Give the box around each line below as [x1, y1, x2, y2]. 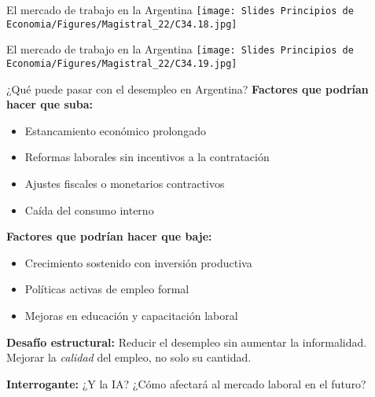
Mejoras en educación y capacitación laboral [24, 307, 238, 323]
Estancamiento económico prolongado [24, 122, 206, 138]
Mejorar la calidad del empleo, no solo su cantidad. [6, 349, 252, 366]
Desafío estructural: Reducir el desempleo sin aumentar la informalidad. [6, 333, 367, 350]
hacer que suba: [6, 96, 94, 112]
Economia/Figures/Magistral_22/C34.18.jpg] [6, 18, 237, 30]
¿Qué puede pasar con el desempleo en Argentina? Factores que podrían [6, 80, 369, 97]
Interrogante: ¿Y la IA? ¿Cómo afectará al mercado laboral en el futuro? [6, 375, 366, 391]
